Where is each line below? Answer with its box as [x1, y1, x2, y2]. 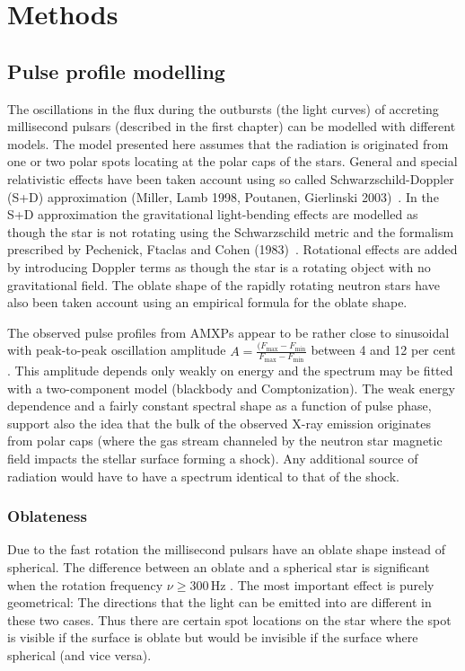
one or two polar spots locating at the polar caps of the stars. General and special [7, 152, 458, 171]
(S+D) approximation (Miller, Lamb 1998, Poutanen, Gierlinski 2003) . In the [7, 187, 439, 206]
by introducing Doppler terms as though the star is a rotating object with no [7, 257, 431, 276]
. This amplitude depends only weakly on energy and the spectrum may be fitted [7, 361, 453, 380]
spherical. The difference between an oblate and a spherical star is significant [7, 558, 430, 577]
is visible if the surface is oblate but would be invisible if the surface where [7, 628, 418, 647]
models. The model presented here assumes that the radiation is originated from [7, 134, 449, 153]
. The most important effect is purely [230, 575, 434, 594]
